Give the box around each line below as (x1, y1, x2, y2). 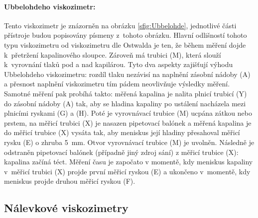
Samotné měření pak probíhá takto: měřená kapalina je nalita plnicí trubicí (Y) (4, 88, 247, 98)
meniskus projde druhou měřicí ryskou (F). (4, 176, 135, 186)
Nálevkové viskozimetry (4, 200, 129, 216)
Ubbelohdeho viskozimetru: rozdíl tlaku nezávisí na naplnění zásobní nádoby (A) (4, 69, 251, 79)
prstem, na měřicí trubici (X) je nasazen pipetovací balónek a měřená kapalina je (4, 117, 252, 128)
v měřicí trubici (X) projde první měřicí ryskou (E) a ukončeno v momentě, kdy (4, 166, 251, 176)
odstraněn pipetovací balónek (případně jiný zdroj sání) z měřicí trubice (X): (4, 146, 239, 157)
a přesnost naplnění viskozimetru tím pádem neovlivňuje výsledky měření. (4, 78, 230, 89)
